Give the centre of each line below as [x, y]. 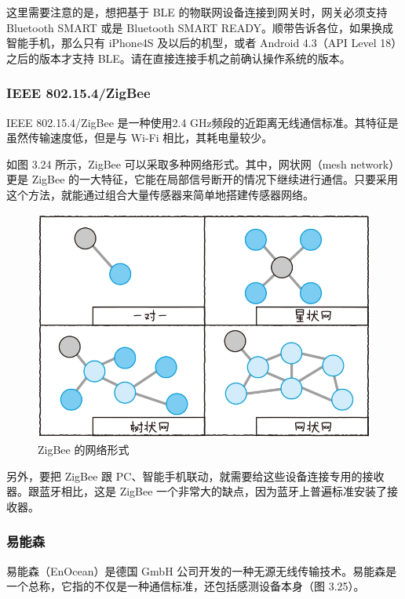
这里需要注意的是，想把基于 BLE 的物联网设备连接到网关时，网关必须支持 [197, 12]
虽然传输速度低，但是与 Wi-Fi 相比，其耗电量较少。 [140, 138]
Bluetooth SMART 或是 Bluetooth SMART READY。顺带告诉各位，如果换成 [200, 27]
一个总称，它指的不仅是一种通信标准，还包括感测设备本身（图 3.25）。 [186, 586]
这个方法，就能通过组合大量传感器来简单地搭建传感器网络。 [160, 194]
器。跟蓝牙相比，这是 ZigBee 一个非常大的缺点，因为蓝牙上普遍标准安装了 [197, 491]
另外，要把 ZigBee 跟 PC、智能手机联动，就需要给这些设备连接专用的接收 [195, 476]
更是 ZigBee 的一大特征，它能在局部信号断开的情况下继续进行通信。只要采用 [202, 179]
